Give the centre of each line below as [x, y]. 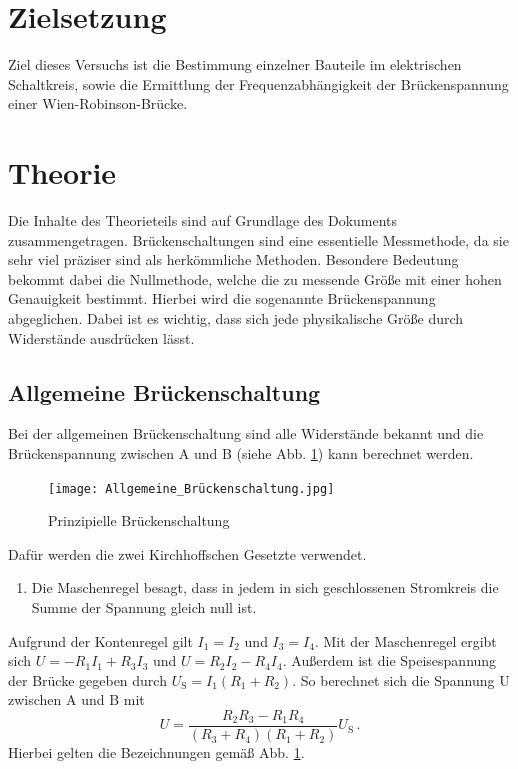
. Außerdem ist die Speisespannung [389, 660]
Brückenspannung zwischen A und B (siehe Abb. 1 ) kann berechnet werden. [241, 452]
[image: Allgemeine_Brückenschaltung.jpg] [191, 488]
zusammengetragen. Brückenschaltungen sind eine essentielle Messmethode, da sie [258, 239]
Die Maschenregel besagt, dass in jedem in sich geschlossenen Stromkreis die [265, 587]
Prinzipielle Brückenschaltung [139, 520]
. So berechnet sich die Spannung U [401, 679]
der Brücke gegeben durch [87, 679]
